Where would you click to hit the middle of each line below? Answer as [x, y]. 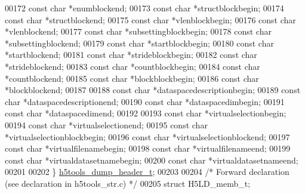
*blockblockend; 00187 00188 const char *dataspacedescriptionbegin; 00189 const [153, 90]
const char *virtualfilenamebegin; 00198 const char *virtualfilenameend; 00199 [148, 148]
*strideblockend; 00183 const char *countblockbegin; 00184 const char [133, 66]
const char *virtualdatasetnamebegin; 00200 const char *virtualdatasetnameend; [152, 160]
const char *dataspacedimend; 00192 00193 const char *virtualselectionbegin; [146, 113]
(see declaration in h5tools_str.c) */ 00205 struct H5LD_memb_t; [128, 183]
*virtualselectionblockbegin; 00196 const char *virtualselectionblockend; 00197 [147, 136]
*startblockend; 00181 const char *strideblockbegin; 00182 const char [131, 55]
